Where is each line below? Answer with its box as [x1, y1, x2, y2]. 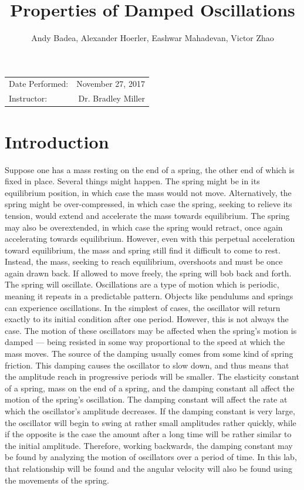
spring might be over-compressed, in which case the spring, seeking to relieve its [5, 198, 292, 210]
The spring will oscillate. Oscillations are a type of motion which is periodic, [5, 278, 279, 290]
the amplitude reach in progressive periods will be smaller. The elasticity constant [5, 370, 299, 383]
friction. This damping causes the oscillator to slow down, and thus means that [5, 359, 289, 371]
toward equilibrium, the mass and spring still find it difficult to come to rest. [5, 244, 281, 256]
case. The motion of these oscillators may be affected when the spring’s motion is [5, 324, 297, 336]
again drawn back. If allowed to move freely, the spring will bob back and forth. [5, 266, 292, 279]
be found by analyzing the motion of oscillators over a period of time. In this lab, [5, 451, 297, 463]
